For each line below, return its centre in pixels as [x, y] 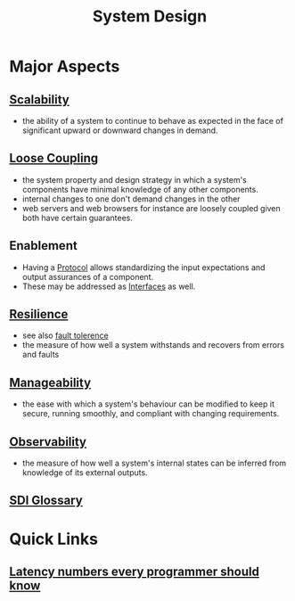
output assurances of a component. [88, 276]
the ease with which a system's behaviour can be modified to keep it [148, 404]
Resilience [39, 314]
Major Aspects [65, 66]
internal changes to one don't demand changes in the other [131, 199]
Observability [48, 442]
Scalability [39, 99]
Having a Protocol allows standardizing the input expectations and [143, 267]
